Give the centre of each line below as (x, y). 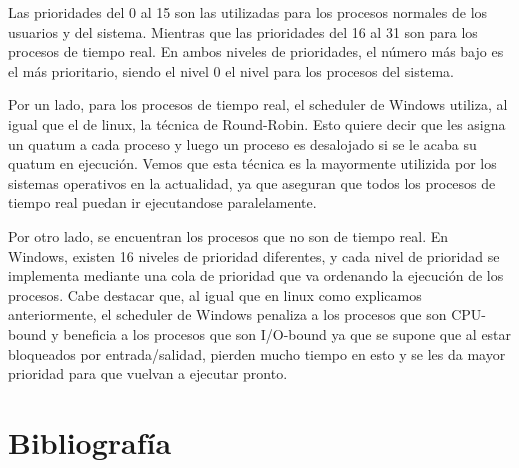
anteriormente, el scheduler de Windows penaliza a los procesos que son (227, 314)
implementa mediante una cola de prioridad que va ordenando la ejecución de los (256, 275)
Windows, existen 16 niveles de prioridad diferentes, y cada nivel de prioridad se (254, 255)
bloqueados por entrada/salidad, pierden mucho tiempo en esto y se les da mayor (257, 353)
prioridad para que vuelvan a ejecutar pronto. (148, 373)
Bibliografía (90, 441)
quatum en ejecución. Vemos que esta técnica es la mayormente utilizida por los (252, 163)
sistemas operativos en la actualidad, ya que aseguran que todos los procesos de (252, 182)
